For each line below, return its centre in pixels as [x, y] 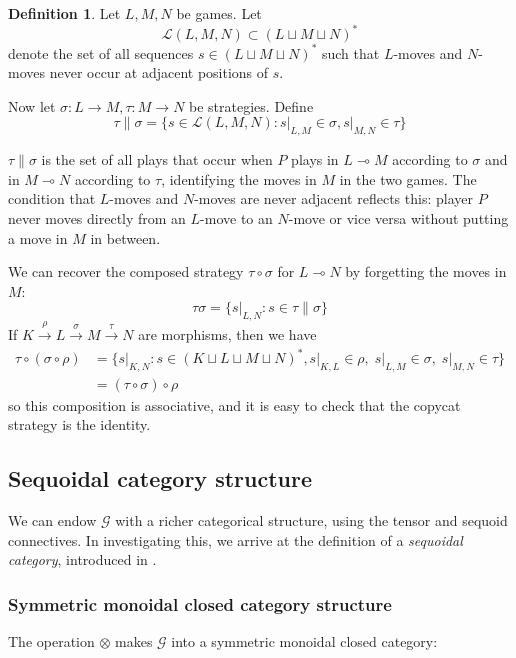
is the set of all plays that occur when [157, 159]
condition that [52, 198]
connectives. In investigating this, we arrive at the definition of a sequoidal [235, 539]
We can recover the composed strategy [126, 271]
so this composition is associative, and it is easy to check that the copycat [234, 404]
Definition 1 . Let [64, 13]
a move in [38, 237]
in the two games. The [408, 178]
